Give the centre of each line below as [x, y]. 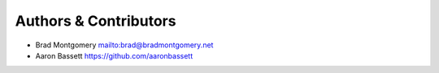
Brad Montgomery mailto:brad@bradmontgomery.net [124, 45]
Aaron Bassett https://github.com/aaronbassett [114, 55]
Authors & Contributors [96, 21]
